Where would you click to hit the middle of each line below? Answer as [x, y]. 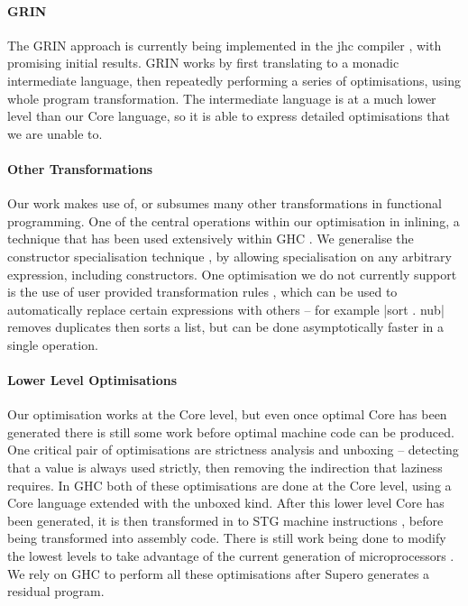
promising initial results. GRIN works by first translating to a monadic [203, 63]
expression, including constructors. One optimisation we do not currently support [232, 274]
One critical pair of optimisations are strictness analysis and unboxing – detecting [233, 450]
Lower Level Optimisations [92, 380]
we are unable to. [55, 133]
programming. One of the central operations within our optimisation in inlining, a [234, 220]
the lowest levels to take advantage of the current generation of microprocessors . [231, 556]
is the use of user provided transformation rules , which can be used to [202, 292]
